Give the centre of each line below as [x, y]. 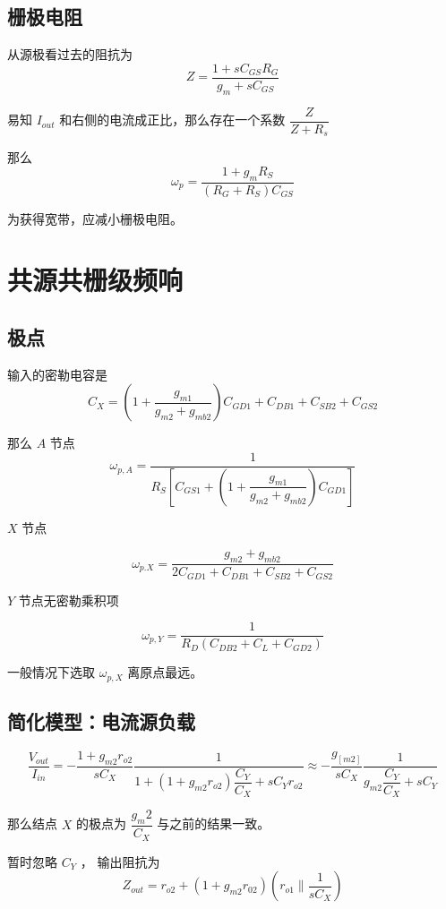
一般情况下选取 [51, 672]
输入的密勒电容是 [57, 374]
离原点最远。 [165, 672]
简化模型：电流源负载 [101, 721]
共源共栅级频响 [95, 280]
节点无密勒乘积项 [69, 600]
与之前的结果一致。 [214, 823]
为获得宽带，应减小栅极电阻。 [95, 218]
